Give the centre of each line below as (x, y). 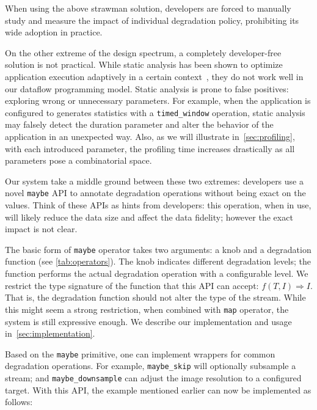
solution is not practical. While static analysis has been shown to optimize (144, 64)
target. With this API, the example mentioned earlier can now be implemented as (158, 390)
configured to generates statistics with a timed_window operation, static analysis (155, 112)
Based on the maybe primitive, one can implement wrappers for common (140, 353)
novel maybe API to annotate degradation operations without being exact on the (155, 193)
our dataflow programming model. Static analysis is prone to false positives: (147, 88)
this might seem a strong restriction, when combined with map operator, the (147, 309)
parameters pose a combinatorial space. (78, 160)
